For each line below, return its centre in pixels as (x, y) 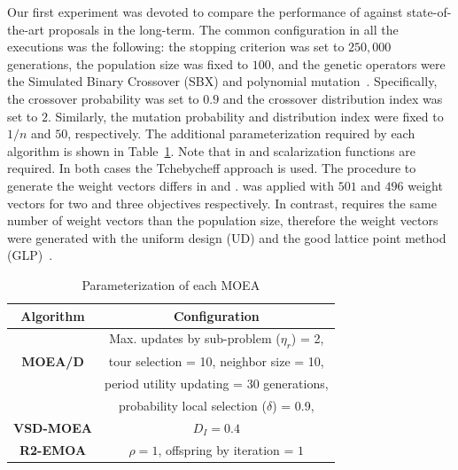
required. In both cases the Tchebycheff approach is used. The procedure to (212, 168)
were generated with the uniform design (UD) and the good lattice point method (227, 237)
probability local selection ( (192, 406)
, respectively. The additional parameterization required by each (241, 133)
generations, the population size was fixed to (128, 63)
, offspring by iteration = (226, 449)
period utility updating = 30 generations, (216, 384)
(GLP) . (30, 255)
